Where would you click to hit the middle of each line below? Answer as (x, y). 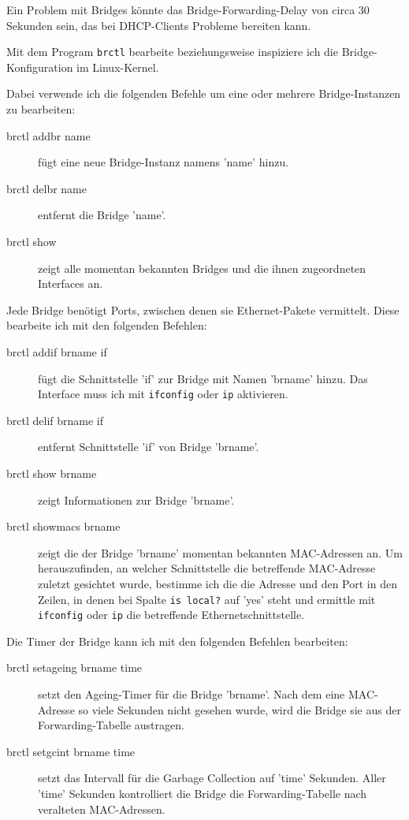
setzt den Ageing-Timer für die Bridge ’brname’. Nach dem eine (191, 694)
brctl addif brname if (57, 351)
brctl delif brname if (55, 420)
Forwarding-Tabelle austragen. (111, 725)
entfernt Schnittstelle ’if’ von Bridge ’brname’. (149, 447)
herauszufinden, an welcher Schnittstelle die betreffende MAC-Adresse (207, 568)
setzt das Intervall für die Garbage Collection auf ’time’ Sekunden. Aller (212, 778)
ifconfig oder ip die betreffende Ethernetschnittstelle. (171, 615)
